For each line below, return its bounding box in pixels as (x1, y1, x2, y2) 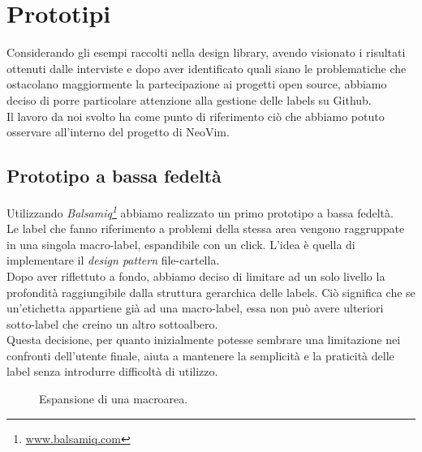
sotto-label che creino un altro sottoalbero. (6, 315, 218, 332)
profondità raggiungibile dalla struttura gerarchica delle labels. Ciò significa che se (6, 283, 416, 300)
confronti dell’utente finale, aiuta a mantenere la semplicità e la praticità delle (6, 347, 394, 364)
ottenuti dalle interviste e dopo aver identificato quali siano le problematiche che (6, 59, 407, 76)
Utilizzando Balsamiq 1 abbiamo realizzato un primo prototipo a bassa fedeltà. (6, 201, 394, 221)
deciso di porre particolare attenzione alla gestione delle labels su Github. (6, 91, 372, 108)
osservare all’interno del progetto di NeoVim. (6, 123, 230, 140)
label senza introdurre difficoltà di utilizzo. (6, 363, 218, 380)
